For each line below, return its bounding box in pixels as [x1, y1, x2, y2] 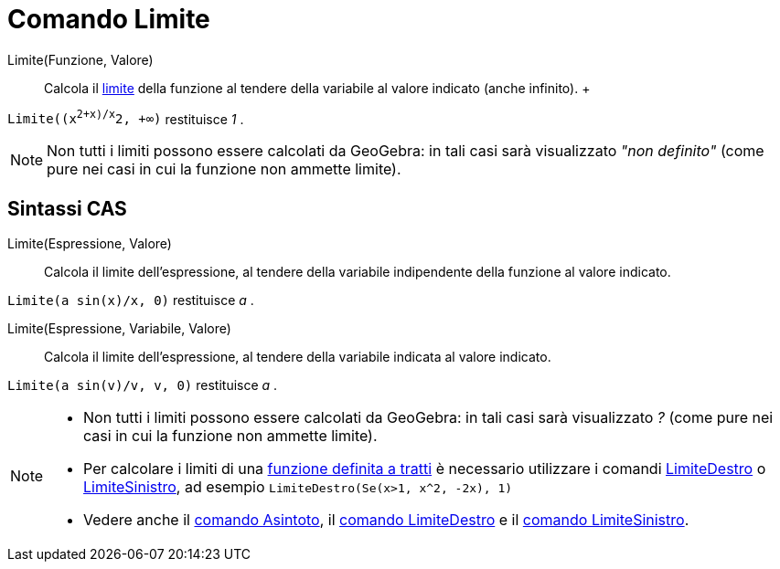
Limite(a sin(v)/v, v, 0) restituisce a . [7, 377, 278, 394]
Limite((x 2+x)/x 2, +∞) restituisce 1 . [7, 108, 244, 127]
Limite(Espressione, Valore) [7, 236, 172, 252]
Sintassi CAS [7, 196, 127, 220]
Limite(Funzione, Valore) [7, 51, 154, 68]
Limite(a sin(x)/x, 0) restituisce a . [7, 292, 254, 309]
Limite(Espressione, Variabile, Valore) [7, 321, 231, 337]
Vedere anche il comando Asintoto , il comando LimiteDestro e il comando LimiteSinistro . [83, 511, 689, 530]
